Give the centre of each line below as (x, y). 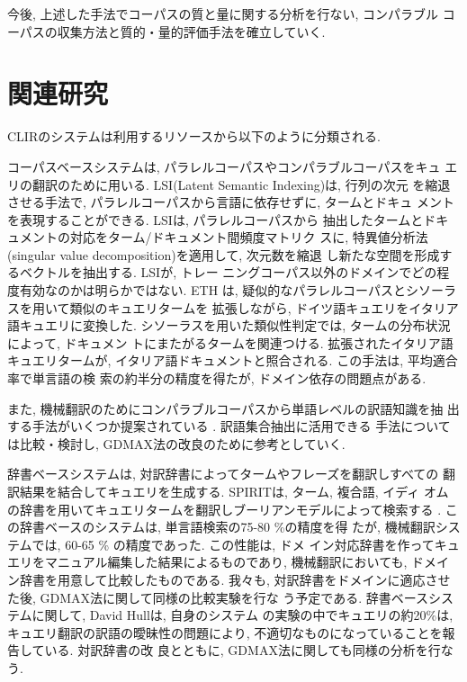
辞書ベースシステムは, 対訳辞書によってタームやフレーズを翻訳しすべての (223, 474)
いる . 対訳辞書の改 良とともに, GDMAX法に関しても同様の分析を (236, 650)
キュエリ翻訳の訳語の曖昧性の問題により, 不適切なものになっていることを (225, 632)
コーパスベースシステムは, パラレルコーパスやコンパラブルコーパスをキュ (224, 166)
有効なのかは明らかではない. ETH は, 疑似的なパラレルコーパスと (212, 290)
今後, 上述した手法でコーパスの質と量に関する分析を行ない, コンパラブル (223, 13)
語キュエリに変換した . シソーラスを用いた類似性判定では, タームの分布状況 (229, 325)
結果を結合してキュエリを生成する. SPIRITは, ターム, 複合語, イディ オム (234, 491)
